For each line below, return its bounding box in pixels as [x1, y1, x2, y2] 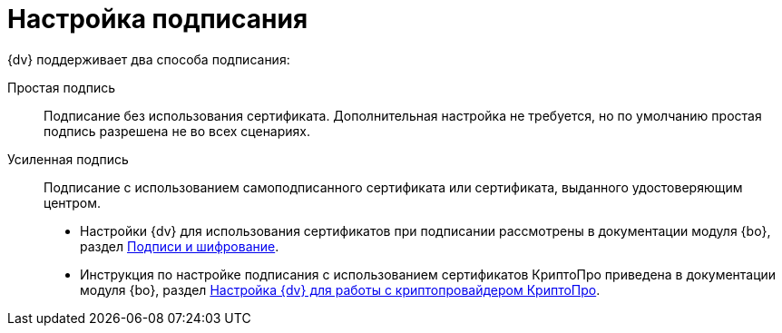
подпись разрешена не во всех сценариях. [44, 122, 311, 139]
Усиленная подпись [7, 151, 129, 167]
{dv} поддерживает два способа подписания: [7, 51, 290, 67]
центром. [44, 194, 102, 211]
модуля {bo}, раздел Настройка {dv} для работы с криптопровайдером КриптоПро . [80, 281, 601, 298]
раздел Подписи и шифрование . [80, 238, 279, 254]
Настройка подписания [7, 4, 308, 34]
